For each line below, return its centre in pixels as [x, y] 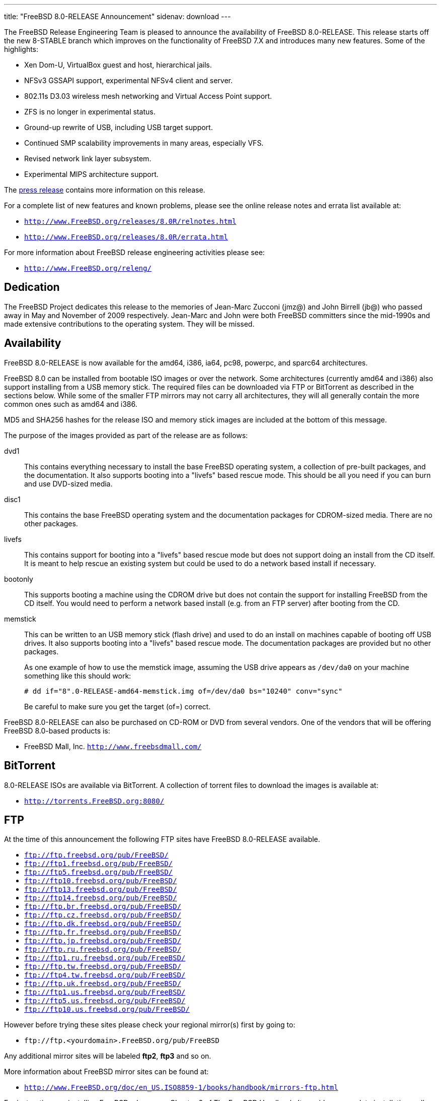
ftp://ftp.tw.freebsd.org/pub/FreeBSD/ [103, 967]
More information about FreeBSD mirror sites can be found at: [106, 1072]
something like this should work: [78, 676]
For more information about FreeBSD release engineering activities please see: [134, 252]
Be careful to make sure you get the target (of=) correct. [118, 706]
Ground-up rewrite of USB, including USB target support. [119, 127]
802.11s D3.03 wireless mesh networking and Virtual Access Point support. [148, 96]
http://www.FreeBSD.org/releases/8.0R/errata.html [126, 237]
